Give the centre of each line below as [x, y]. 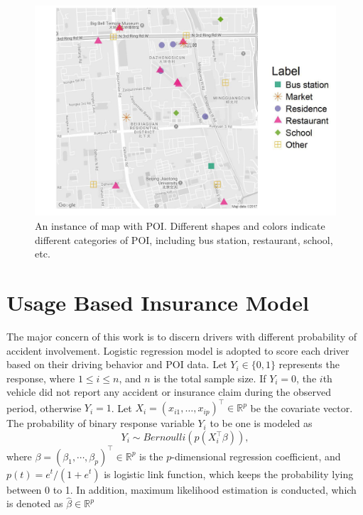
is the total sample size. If [210, 378]
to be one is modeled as [261, 423]
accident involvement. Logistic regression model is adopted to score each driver [178, 350]
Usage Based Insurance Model [158, 303]
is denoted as [35, 503]
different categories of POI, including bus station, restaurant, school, [184, 239]
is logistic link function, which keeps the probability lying [229, 474]
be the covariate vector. [302, 408]
